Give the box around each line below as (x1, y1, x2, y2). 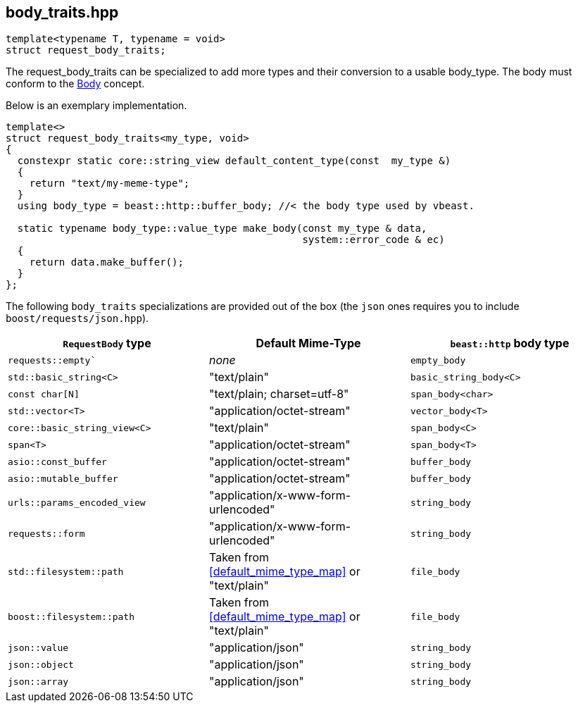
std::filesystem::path (8, 566, 124, 577)
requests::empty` (8, 354, 96, 366)
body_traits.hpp (6, 4, 119, 21)
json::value (8, 642, 69, 653)
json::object (8, 659, 74, 670)
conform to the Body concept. (6, 77, 145, 90)
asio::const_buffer (8, 456, 107, 467)
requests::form (8, 528, 85, 539)
